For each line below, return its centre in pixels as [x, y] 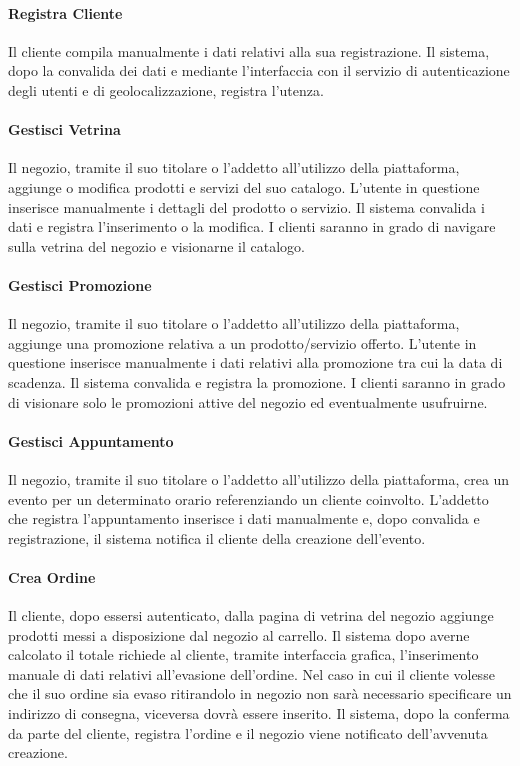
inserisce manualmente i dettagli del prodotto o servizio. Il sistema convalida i [246, 206]
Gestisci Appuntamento [91, 440]
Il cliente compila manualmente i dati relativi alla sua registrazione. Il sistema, [249, 50]
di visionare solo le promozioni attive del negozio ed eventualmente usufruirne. [248, 401]
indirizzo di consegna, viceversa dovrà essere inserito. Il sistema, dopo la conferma [259, 713]
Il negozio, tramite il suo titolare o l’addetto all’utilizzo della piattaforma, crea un [259, 478]
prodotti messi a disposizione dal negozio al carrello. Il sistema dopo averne [239, 634]
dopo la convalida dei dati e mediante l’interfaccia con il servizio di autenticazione [259, 70]
